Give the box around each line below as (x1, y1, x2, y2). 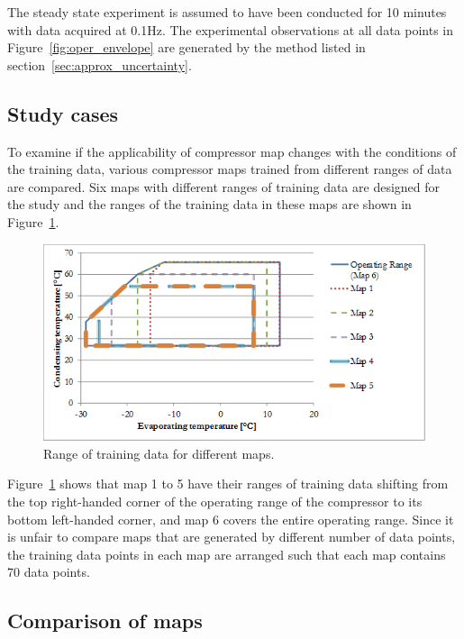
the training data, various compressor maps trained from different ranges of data (7, 160, 452, 178)
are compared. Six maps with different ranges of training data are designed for (7, 177, 441, 196)
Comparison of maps (7, 607, 203, 634)
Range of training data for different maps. (43, 443, 275, 462)
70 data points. (7, 562, 90, 581)
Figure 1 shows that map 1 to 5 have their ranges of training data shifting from (7, 474, 449, 493)
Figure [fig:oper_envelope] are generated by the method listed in (7, 38, 366, 57)
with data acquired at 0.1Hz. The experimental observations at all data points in (7, 20, 454, 39)
